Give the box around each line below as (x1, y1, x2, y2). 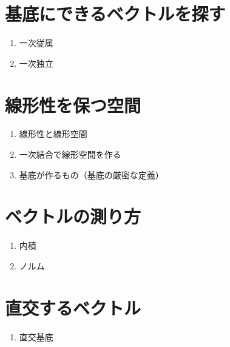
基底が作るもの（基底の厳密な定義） (19, 168, 164, 181)
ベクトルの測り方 (5, 204, 141, 229)
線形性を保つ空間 (5, 92, 141, 117)
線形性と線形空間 (19, 127, 87, 140)
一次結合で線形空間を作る (19, 148, 121, 161)
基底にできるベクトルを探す (5, 1, 226, 26)
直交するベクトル (5, 295, 141, 320)
